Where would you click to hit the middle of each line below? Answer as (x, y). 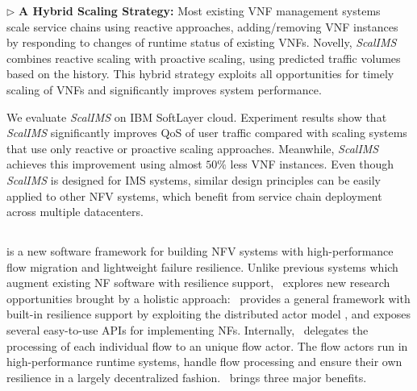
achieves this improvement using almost (104, 164)
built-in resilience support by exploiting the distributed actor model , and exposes (209, 314)
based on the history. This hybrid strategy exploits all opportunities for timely (200, 74)
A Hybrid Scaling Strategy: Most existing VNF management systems (200, 10)
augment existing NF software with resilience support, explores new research (198, 283)
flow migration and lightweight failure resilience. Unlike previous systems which (202, 266)
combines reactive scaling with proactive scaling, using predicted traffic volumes (204, 58)
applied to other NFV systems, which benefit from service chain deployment (194, 195)
